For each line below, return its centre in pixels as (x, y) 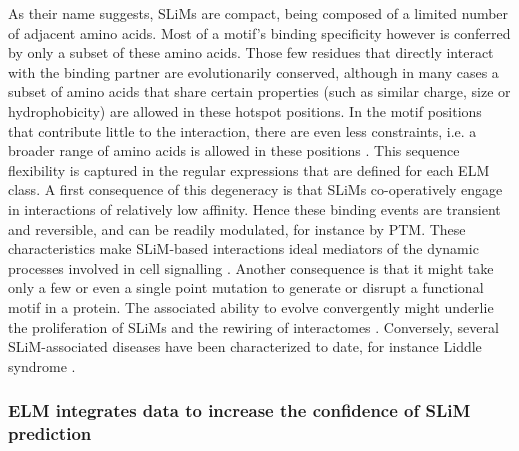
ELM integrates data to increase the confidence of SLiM (239, 410)
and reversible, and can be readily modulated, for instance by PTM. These (237, 228)
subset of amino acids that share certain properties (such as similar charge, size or (259, 91)
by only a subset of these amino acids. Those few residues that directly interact (251, 52)
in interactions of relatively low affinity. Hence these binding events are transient (254, 208)
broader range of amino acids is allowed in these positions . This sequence (234, 150)
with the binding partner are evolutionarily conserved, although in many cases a (253, 71)
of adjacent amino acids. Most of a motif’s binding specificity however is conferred (259, 32)
